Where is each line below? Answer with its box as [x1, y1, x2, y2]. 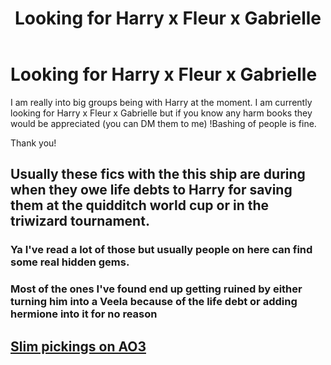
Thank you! [10, 137, 57, 149]
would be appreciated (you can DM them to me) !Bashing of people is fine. [10, 117, 317, 129]
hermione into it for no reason [10, 307, 158, 321]
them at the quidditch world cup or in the [10, 197, 270, 214]
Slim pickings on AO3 [10, 338, 147, 355]
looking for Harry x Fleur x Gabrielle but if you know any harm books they [10, 107, 313, 119]
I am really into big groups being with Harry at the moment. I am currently [10, 96, 313, 108]
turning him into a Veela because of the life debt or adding [10, 295, 298, 309]
